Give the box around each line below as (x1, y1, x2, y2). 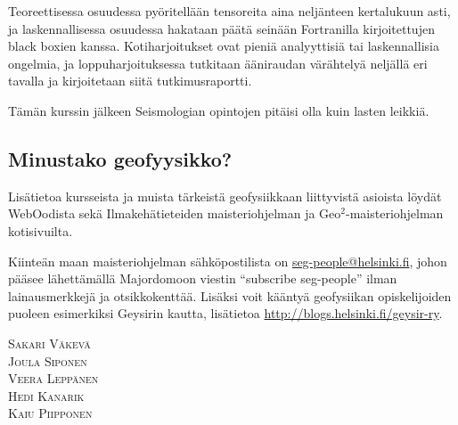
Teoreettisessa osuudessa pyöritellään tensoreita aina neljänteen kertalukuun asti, (8, 2, 451, 20)
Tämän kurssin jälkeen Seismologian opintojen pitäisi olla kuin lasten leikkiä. (8, 101, 429, 119)
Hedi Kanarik (8, 386, 85, 405)
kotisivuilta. (8, 221, 73, 240)
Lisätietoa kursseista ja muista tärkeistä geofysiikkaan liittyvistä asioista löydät (8, 186, 442, 205)
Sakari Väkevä (8, 333, 91, 352)
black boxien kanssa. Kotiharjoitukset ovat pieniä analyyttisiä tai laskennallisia (8, 37, 439, 55)
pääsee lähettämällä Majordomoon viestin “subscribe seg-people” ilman (8, 269, 397, 288)
